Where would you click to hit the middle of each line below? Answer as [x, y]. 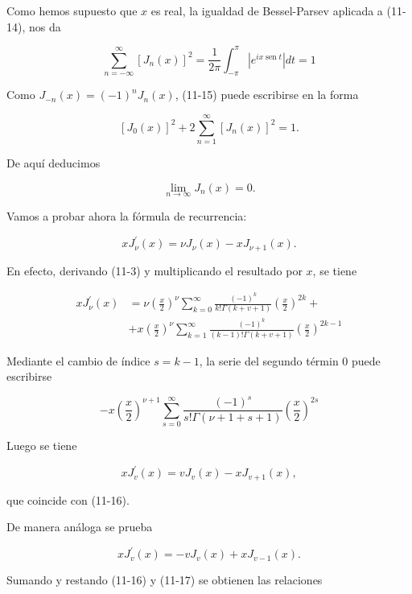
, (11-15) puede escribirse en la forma [267, 95]
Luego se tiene [42, 445]
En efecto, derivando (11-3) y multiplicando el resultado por [154, 270]
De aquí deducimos [54, 163]
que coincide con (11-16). [68, 499]
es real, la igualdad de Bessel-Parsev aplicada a [267, 10]
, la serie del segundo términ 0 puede [290, 360]
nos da [45, 26]
